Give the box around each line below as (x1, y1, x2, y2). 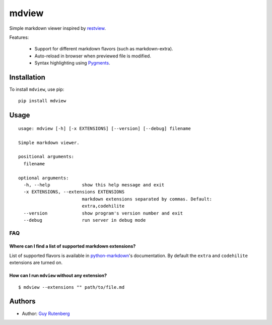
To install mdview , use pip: (9, 86, 64, 93)
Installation (9, 73, 45, 82)
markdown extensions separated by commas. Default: (82, 196, 213, 202)
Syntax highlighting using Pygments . (34, 60, 110, 66)
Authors (9, 297, 36, 306)
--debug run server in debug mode (23, 217, 146, 223)
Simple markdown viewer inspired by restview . (9, 25, 106, 31)
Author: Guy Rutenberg (22, 310, 70, 316)
